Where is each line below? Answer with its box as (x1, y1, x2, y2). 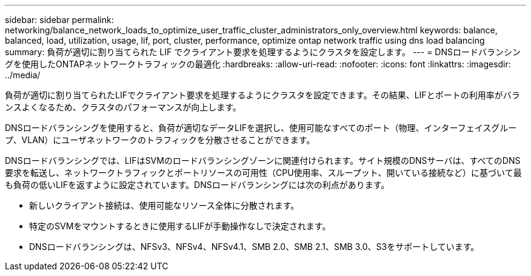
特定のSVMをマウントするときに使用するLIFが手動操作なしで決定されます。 (29, 221, 331, 231)
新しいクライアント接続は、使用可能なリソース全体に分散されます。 (29, 200, 299, 210)
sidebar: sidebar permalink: (5, 15, 114, 25)
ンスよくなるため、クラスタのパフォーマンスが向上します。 (5, 102, 241, 112)
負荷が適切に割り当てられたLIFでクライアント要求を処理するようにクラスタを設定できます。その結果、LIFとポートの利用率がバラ (5, 90, 520, 100)
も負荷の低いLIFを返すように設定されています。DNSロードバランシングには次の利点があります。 (5, 180, 390, 190)
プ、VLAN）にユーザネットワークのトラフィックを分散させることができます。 (5, 135, 315, 145)
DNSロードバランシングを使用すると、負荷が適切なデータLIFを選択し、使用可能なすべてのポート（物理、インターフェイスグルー (5, 123, 517, 133)
